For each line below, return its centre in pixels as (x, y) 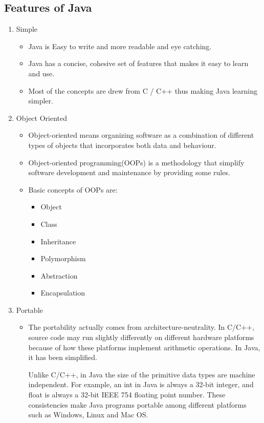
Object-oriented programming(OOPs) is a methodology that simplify (136, 162)
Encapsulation (63, 293)
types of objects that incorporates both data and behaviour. (122, 145)
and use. (41, 73)
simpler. (41, 101)
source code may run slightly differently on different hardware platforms (141, 337)
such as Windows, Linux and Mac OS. (88, 415)
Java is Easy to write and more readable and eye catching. (120, 46)
